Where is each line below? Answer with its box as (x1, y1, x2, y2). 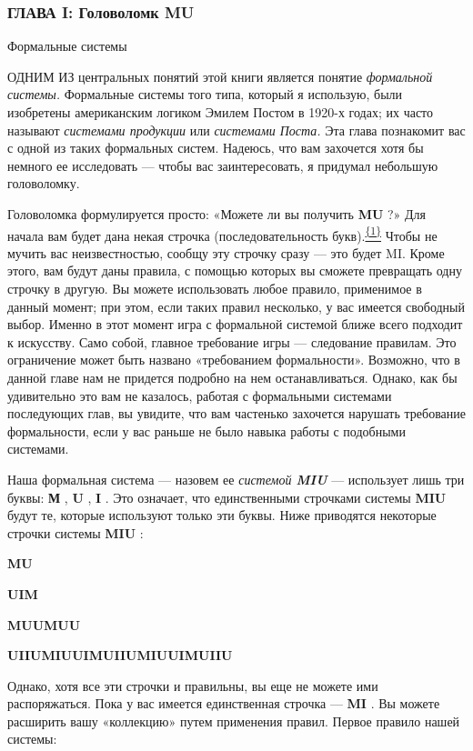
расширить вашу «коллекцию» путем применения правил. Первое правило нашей (7, 711, 460, 730)
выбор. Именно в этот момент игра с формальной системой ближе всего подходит (7, 315, 463, 334)
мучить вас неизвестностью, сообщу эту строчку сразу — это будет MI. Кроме (7, 243, 445, 262)
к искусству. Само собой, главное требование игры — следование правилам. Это (7, 332, 457, 351)
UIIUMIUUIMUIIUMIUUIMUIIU (7, 646, 233, 665)
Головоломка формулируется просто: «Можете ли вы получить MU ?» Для (7, 204, 427, 223)
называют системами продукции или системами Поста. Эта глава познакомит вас (7, 120, 466, 139)
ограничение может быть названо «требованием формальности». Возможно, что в (7, 350, 460, 369)
